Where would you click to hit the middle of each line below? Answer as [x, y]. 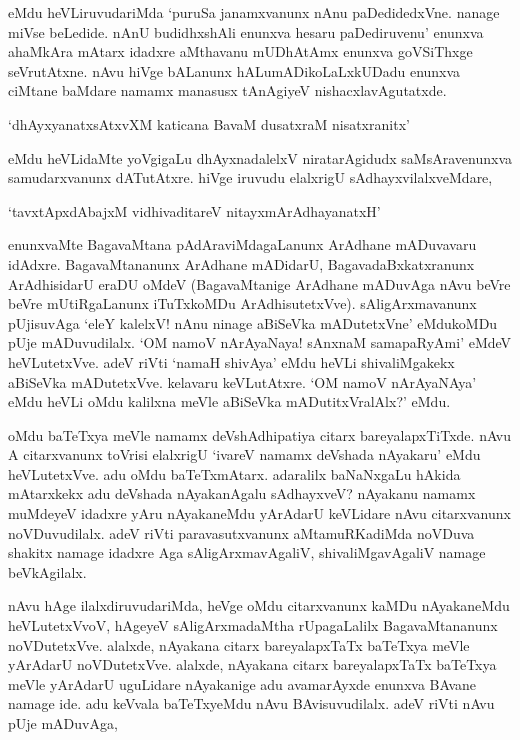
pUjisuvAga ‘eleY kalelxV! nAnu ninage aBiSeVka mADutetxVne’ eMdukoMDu [253, 322]
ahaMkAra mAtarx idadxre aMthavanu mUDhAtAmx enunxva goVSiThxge [240, 51]
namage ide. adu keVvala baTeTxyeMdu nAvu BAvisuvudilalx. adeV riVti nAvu [251, 703]
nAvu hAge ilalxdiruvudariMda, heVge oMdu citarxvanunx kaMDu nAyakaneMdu [259, 605]
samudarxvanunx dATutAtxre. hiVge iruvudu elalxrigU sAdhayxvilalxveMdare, [250, 177]
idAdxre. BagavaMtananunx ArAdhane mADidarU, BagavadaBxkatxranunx [241, 263]
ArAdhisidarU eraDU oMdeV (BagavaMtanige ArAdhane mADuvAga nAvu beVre [259, 283]
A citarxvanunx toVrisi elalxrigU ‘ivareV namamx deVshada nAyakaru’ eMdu [244, 454]
